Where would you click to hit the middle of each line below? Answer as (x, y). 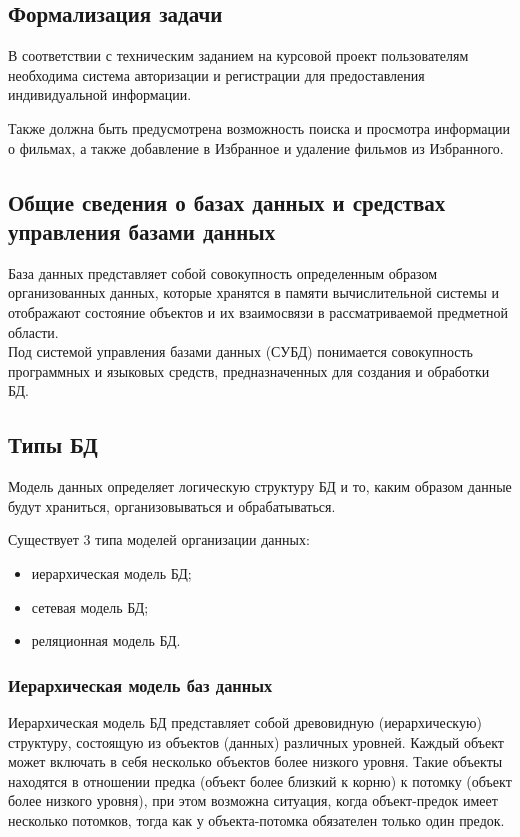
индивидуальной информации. (100, 94)
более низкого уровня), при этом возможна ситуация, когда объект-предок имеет (253, 800)
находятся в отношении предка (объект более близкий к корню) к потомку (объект (260, 780)
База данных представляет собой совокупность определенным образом (223, 272)
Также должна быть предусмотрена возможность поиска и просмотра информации (259, 127)
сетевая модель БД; (90, 606)
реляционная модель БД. (106, 640)
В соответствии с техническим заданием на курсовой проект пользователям (238, 55)
